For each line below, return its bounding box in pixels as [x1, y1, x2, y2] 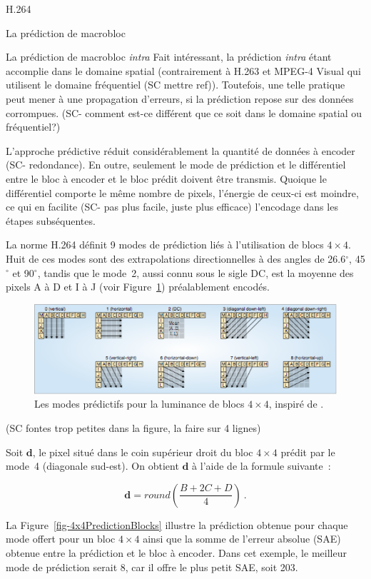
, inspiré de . [268, 396, 324, 411]
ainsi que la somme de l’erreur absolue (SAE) [143, 531, 341, 546]
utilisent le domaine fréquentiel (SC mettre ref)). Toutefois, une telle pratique [6, 77, 345, 92]
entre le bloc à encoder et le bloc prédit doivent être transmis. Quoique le [6, 171, 327, 186]
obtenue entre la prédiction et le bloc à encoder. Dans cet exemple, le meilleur [6, 545, 347, 560]
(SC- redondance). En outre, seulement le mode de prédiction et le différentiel [6, 157, 346, 172]
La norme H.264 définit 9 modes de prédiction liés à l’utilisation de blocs [6, 237, 324, 252]
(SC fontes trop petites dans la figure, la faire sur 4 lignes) [6, 420, 261, 435]
